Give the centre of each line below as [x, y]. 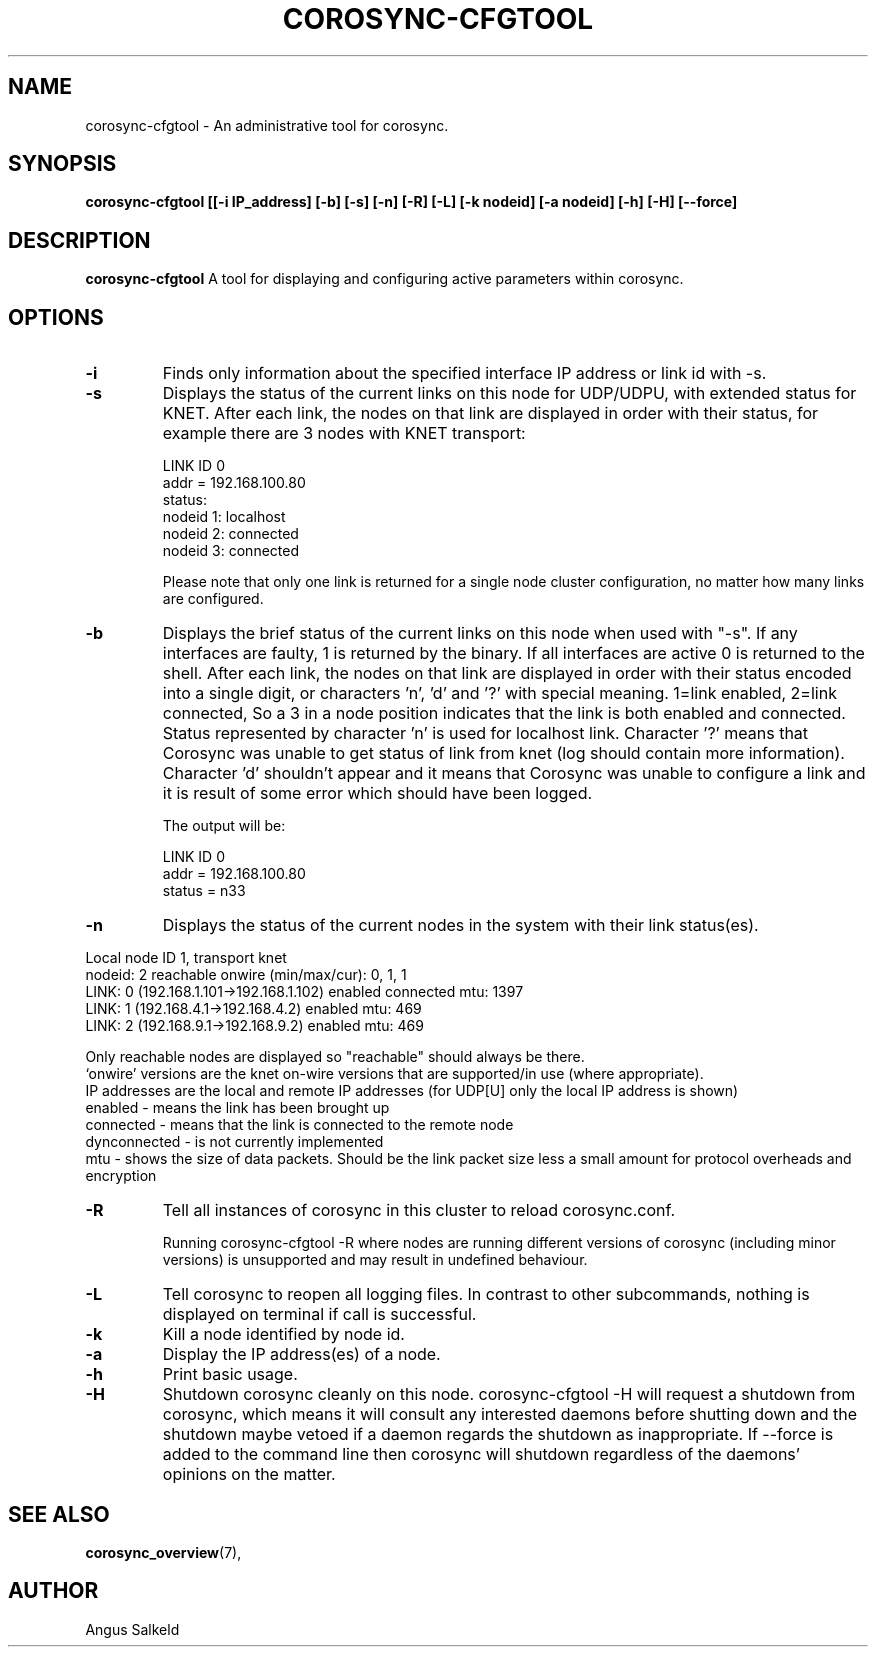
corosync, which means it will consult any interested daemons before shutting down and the [510, 1414]
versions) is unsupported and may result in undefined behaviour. [375, 1260]
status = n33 [204, 891]
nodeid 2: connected [230, 534]
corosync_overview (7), [163, 1552]
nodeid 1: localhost [224, 517]
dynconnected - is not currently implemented [234, 1142]
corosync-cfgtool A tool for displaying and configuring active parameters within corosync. [384, 279]
